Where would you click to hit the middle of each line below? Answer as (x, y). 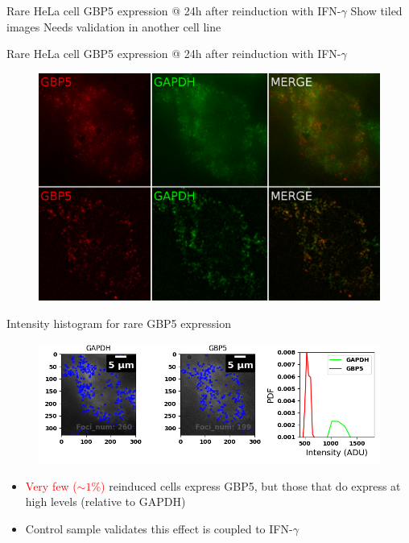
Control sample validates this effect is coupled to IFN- (159, 529)
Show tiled (376, 10)
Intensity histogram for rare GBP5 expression (119, 323)
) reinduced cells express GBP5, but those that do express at (251, 485)
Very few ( (51, 485)
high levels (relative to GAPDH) (105, 502)
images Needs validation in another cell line (114, 26)
